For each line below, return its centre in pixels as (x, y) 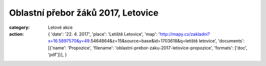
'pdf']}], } (57, 55)
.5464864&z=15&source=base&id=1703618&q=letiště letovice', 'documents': (167, 41)
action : (17, 34)
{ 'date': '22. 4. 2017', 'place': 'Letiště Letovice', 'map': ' (104, 34)
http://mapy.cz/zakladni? (185, 34)
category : (19, 27)
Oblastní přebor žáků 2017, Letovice (84, 13)
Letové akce (60, 27)
